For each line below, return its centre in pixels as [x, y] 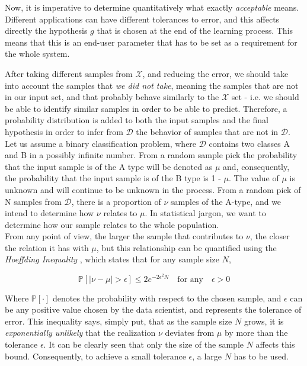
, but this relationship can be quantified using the [186, 247]
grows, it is [264, 321]
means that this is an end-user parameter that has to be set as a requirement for [151, 42]
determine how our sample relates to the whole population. [112, 224]
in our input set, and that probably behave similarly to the [112, 97]
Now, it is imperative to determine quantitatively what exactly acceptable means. [152, 7]
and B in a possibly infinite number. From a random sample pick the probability [151, 155]
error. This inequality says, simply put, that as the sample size [119, 321]
